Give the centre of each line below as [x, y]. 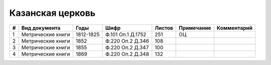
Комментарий [235, 28]
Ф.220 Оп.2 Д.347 [127, 47]
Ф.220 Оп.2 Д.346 [127, 41]
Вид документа [41, 28]
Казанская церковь [52, 13]
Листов [164, 28]
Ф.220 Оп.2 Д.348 [127, 54]
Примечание [195, 28]
